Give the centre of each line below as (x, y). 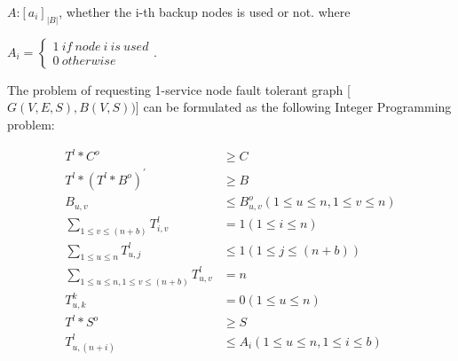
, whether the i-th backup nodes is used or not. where (205, 12)
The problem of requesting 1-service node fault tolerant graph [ (179, 89)
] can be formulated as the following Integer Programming (293, 107)
